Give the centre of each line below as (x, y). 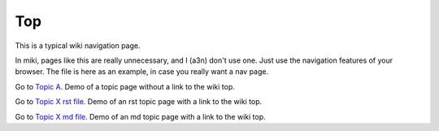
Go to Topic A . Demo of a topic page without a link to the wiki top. (125, 86)
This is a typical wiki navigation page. (78, 46)
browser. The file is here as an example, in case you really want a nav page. (142, 72)
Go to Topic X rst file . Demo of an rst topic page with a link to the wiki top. (139, 102)
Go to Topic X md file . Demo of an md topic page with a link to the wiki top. (140, 116)
